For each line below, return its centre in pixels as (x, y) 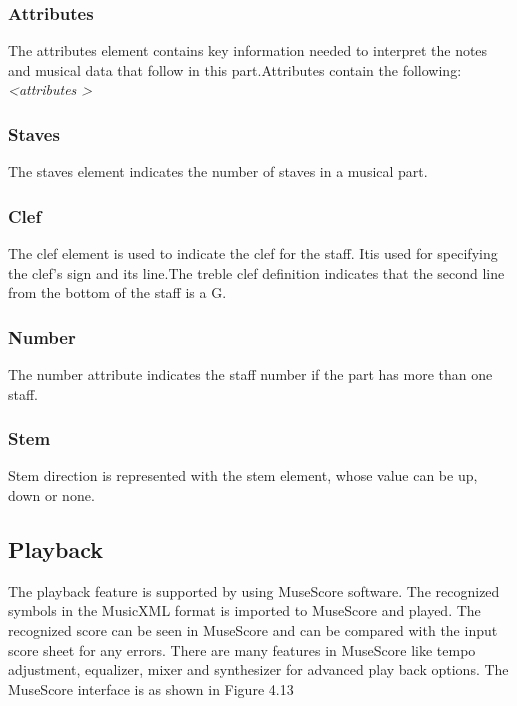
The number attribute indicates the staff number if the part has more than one (250, 374)
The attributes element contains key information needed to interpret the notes (248, 50)
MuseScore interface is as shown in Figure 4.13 (151, 688)
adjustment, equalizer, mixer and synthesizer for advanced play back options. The (258, 669)
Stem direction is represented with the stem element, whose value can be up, (243, 475)
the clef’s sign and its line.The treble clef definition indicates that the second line (256, 272)
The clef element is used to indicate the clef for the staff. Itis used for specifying (253, 253)
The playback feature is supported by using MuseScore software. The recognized (254, 590)
